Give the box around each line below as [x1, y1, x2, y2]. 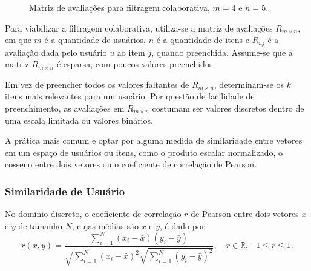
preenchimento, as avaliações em [5, 102, 125, 115]
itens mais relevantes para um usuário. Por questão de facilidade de [5, 90, 255, 102]
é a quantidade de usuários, [44, 33, 146, 46]
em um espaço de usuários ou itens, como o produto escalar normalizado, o [5, 146, 283, 158]
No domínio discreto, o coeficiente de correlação [5, 207, 182, 220]
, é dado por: [160, 219, 208, 232]
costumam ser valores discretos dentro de [152, 102, 304, 115]
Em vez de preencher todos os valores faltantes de [5, 78, 189, 90]
